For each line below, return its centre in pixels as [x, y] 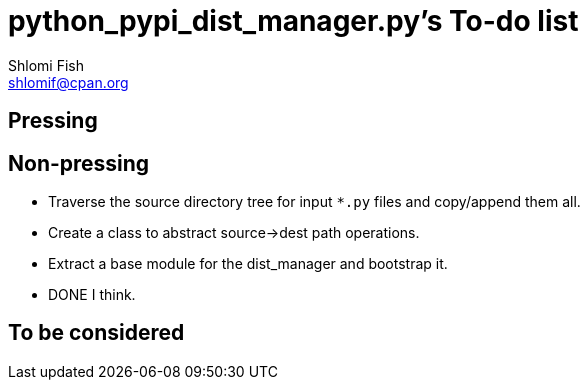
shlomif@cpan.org [68, 82]
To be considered [96, 333]
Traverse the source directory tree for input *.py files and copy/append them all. [314, 202]
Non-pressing [79, 163]
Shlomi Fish [46, 65]
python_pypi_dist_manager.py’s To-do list [293, 21]
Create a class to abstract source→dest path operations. [234, 233]
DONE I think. [92, 295]
